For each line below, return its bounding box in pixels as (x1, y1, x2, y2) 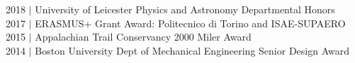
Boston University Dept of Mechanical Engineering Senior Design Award (35, 43, 349, 57)
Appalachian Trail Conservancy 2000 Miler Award (35, 29, 252, 44)
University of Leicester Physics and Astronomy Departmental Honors (35, 2, 335, 16)
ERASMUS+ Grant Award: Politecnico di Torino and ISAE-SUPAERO (35, 15, 346, 30)
